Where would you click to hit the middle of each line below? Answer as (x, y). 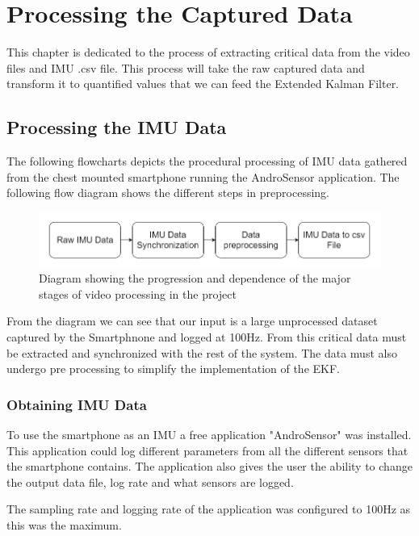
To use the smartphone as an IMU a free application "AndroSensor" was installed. (209, 434)
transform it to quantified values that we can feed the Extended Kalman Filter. (203, 84)
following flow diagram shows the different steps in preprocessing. (168, 193)
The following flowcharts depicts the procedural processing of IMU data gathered (207, 161)
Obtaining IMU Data (77, 404)
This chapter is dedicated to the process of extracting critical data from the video (208, 52)
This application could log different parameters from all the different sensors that (207, 450)
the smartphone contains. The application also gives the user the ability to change (209, 466)
